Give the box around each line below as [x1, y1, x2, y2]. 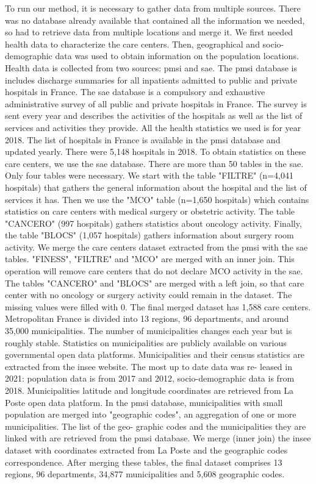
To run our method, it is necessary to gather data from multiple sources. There [5, 2, 301, 14]
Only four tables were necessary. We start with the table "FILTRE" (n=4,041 [5, 169, 293, 182]
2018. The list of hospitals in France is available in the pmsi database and [5, 133, 281, 146]
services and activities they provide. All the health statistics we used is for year [5, 121, 301, 133]
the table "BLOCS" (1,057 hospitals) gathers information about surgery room [5, 229, 294, 241]
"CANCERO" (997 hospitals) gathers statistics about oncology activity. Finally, [5, 216, 302, 229]
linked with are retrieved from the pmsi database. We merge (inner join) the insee [5, 432, 311, 444]
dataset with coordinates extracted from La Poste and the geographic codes [5, 443, 288, 456]
